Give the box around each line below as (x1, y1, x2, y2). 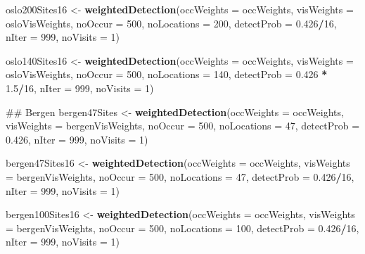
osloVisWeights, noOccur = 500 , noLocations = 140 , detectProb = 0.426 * (6, 67, 328, 82)
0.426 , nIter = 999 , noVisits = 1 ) (6, 132, 148, 146)
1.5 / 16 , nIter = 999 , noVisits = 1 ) (6, 80, 154, 95)
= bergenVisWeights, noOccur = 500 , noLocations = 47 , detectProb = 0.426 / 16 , (6, 169, 354, 184)
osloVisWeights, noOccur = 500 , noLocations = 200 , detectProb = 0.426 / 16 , (6, 15, 337, 30)
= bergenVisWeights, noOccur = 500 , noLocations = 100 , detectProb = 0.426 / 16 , (6, 220, 359, 235)
